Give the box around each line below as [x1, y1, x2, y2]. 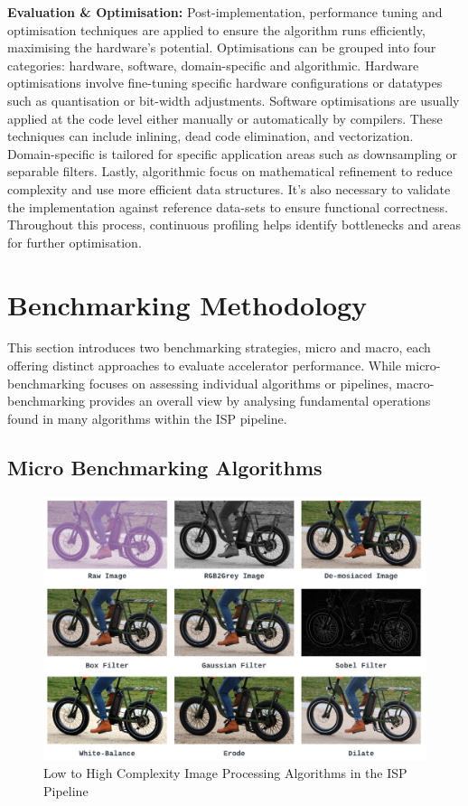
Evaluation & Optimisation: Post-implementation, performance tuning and [7, 3, 443, 21]
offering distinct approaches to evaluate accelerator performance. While [7, 356, 401, 375]
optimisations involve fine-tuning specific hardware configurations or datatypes [7, 73, 443, 92]
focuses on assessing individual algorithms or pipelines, [89, 373, 392, 392]
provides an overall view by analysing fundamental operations [89, 391, 431, 410]
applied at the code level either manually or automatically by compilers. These [7, 108, 443, 127]
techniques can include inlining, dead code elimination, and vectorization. [7, 127, 414, 145]
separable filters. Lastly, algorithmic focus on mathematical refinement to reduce [7, 162, 453, 181]
